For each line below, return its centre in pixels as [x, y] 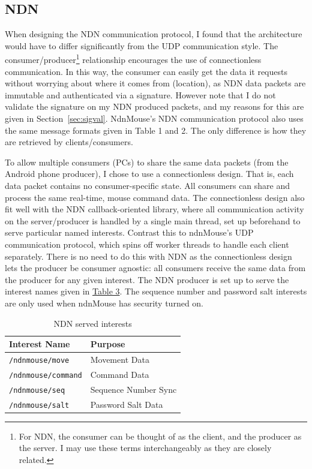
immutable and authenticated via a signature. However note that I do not [140, 94]
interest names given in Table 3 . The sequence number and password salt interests [156, 291]
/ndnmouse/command [46, 375]
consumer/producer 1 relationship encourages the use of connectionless [133, 59]
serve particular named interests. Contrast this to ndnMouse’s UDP [129, 232]
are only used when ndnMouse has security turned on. [104, 303]
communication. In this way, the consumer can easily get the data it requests [146, 71]
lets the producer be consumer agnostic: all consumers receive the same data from [155, 268]
